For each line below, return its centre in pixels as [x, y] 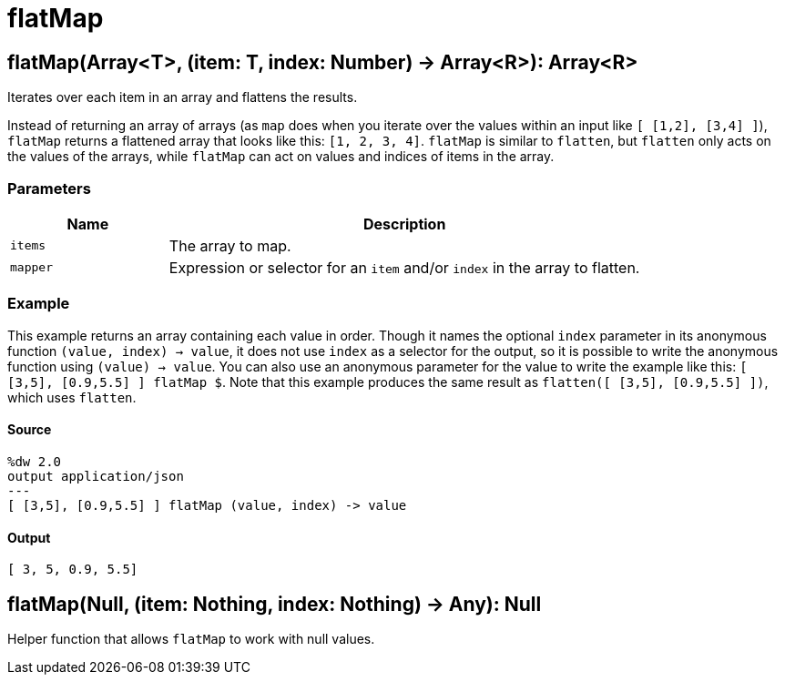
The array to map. [230, 245]
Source [30, 430]
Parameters [49, 188]
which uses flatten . [72, 397]
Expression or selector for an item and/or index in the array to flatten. [404, 267]
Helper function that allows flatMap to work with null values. [191, 638]
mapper [31, 268]
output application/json [96, 476]
